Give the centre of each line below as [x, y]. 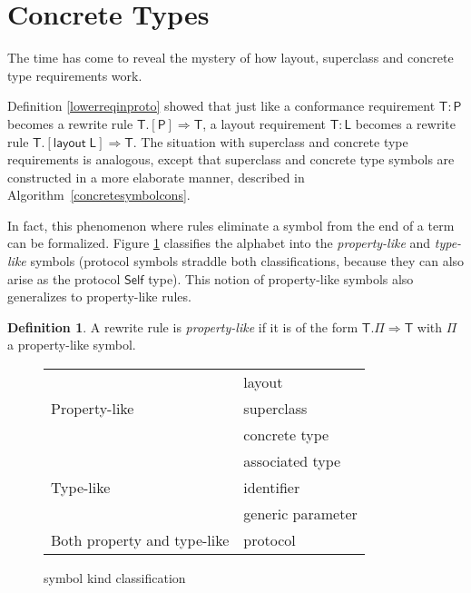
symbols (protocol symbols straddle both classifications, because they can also [247, 261]
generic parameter [300, 514]
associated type [292, 461]
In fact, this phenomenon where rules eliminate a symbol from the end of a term [231, 225]
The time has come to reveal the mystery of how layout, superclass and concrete [231, 58]
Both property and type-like [140, 540]
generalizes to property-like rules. [99, 296]
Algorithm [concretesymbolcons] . [99, 195]
